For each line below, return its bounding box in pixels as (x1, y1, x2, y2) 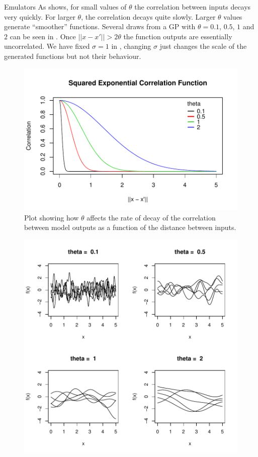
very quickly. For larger (4, 11, 75, 22)
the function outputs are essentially (123, 31, 232, 41)
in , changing (111, 41, 151, 51)
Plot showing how (24, 212, 79, 222)
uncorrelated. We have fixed (4, 41, 90, 51)
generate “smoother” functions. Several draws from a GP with (4, 21, 196, 32)
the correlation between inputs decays (134, 2, 251, 12)
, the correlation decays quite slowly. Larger (81, 11, 216, 22)
